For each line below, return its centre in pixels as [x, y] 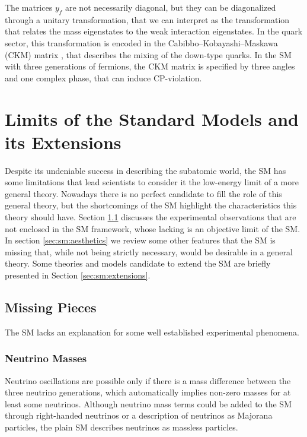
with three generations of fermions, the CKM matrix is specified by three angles [150, 66]
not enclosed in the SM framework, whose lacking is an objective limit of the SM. [153, 228]
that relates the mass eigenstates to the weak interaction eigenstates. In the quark [154, 31]
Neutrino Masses [46, 358]
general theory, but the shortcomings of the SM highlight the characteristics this [151, 205]
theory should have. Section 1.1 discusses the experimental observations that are [151, 217]
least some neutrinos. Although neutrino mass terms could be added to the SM [148, 403]
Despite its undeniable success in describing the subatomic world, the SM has [145, 170]
